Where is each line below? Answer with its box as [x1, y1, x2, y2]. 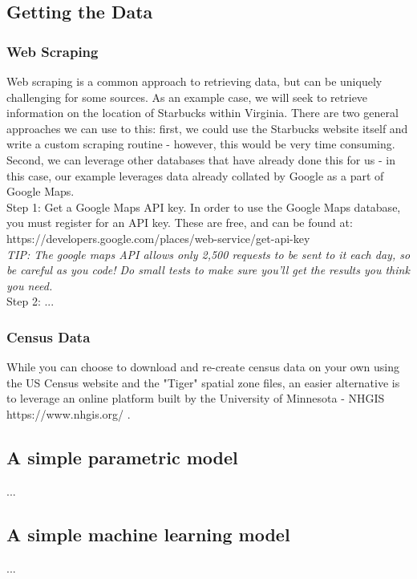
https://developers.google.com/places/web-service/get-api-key [6, 229, 310, 246]
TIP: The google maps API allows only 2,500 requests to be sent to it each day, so [6, 245, 411, 262]
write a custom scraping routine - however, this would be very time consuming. [6, 136, 395, 152]
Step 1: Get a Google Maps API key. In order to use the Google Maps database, [6, 198, 401, 215]
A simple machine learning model [6, 521, 290, 546]
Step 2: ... [6, 293, 55, 310]
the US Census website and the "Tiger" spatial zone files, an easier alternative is [6, 374, 400, 391]
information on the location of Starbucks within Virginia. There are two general [6, 104, 399, 121]
